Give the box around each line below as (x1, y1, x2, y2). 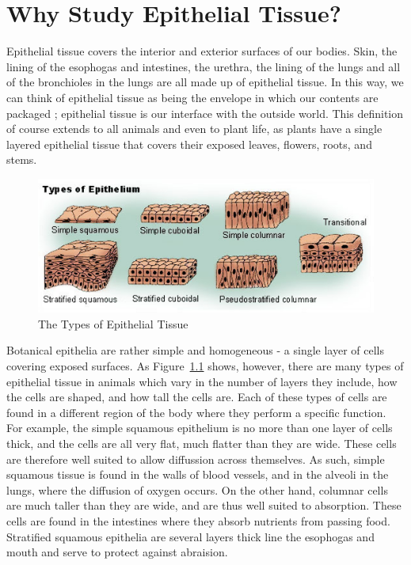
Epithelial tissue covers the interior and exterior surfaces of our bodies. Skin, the (6, 43, 398, 59)
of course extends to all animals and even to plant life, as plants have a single (6, 120, 382, 137)
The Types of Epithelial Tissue (38, 315, 188, 332)
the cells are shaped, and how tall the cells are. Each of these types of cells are (6, 389, 387, 405)
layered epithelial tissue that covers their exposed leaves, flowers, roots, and (6, 135, 372, 152)
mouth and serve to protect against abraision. (6, 544, 228, 560)
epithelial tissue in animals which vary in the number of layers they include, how (6, 373, 398, 389)
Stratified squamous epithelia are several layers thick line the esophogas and (6, 528, 375, 544)
